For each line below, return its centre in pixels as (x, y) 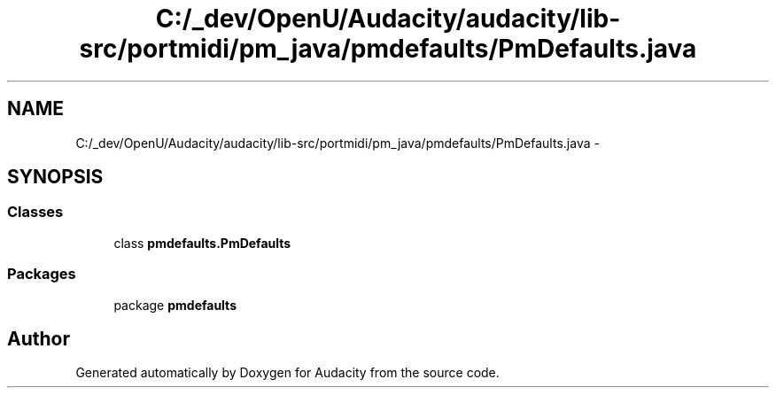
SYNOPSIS (55, 177)
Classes (35, 212)
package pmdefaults (175, 305)
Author (39, 338)
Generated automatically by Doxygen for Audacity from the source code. (287, 373)
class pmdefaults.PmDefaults (202, 243)
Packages (42, 274)
